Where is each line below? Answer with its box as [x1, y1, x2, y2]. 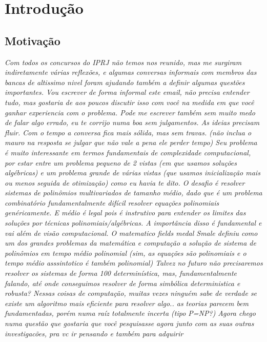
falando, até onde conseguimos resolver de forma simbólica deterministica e [5, 277, 240, 288]
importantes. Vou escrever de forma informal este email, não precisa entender [5, 87, 250, 97]
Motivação [5, 32, 60, 48]
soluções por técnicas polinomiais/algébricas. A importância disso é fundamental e [5, 217, 262, 228]
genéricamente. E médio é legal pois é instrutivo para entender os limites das [5, 207, 246, 218]
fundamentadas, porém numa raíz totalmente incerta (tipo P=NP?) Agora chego [5, 308, 256, 318]
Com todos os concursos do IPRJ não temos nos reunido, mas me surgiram [5, 56, 242, 67]
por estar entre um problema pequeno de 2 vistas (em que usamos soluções [5, 157, 237, 168]
